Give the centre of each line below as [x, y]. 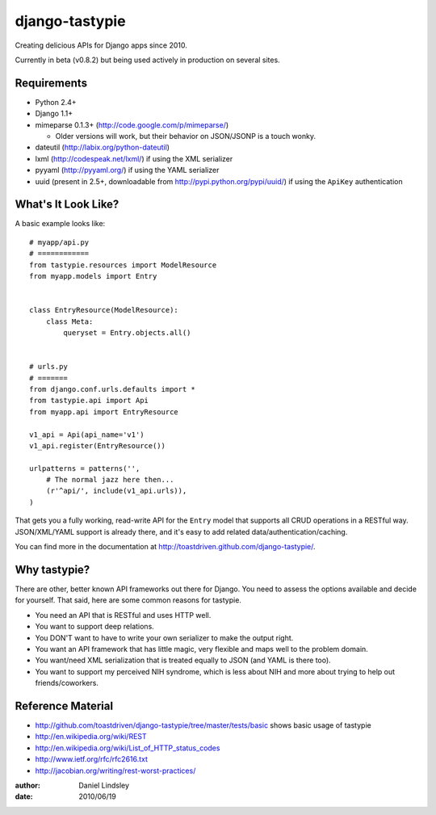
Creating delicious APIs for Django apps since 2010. [101, 45]
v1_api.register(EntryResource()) [97, 445]
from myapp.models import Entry [93, 276]
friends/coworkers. [67, 683]
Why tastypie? [52, 569]
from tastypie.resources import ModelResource [123, 265]
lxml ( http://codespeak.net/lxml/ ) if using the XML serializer [134, 158]
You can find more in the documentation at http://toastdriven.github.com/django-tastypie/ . [165, 547]
